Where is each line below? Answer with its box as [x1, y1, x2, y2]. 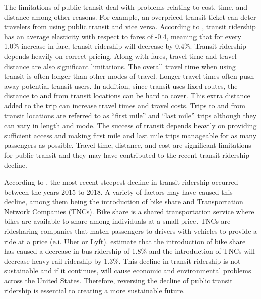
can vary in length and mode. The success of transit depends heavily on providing [4, 120, 257, 131]
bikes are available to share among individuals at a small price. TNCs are [4, 216, 231, 226]
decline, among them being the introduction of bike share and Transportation [4, 196, 243, 207]
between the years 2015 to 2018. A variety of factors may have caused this [4, 186, 233, 197]
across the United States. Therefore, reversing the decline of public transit [4, 275, 233, 286]
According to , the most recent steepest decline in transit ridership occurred [4, 176, 238, 187]
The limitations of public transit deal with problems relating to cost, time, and [4, 2, 248, 12]
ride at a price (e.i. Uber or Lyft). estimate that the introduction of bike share [4, 235, 246, 246]
